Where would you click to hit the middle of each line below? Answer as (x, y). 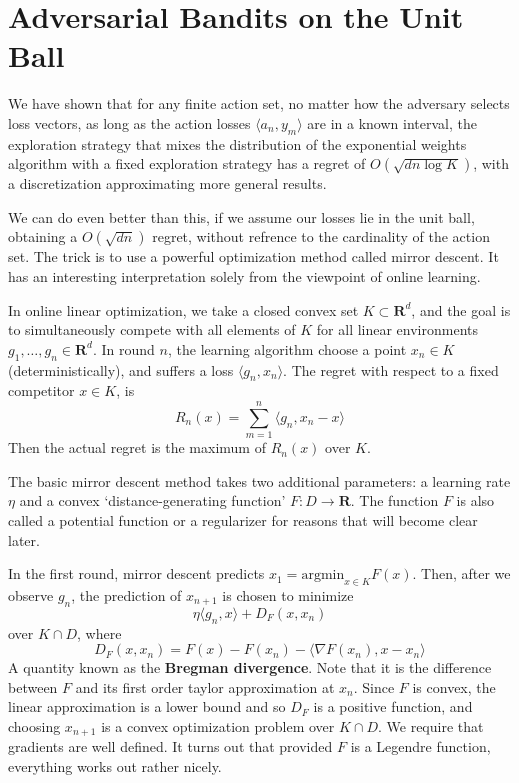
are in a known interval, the (392, 122)
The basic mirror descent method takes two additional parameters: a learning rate (259, 480)
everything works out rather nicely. (115, 765)
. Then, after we (461, 573)
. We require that (430, 725)
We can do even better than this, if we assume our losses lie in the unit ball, (241, 216)
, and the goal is (461, 309)
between (33, 686)
